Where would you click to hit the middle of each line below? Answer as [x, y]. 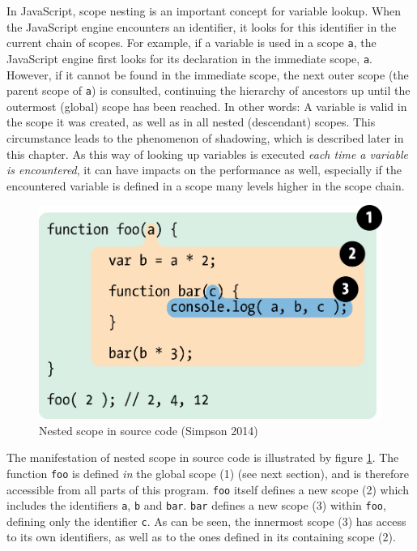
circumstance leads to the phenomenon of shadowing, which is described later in [205, 137]
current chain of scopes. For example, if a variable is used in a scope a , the [191, 43]
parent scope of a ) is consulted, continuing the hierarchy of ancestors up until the [208, 90]
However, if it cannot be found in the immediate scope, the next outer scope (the [208, 74]
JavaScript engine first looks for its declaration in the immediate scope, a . [189, 58]
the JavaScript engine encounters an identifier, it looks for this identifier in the [202, 26]
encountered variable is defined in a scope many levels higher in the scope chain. [206, 185]
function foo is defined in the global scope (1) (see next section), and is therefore [208, 473]
